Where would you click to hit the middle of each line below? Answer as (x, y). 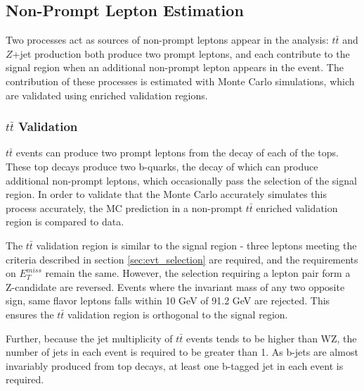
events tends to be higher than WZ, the (272, 338)
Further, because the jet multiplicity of (89, 338)
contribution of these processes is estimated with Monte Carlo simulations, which (180, 81)
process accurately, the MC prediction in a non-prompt (124, 207)
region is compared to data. (65, 222)
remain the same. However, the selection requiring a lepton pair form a (198, 273)
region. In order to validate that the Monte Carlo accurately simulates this (166, 194)
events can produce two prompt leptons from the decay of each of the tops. (177, 153)
